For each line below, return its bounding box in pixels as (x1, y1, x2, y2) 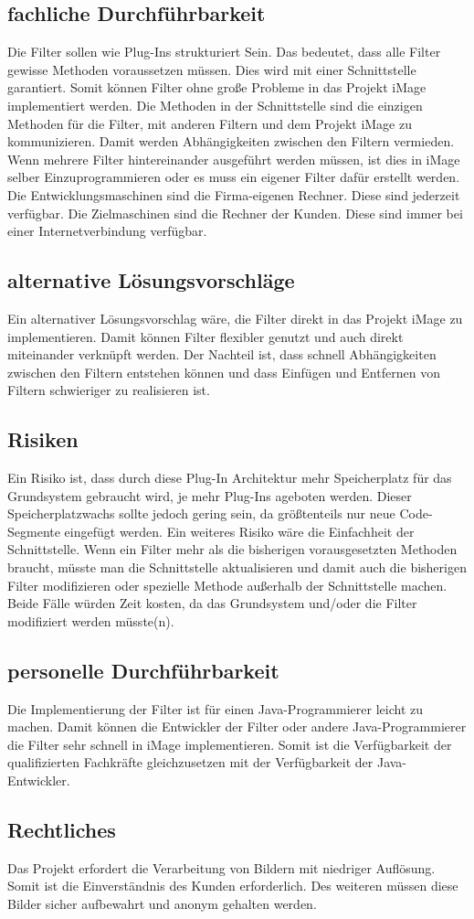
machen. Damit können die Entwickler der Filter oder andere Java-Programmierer (7, 717, 467, 736)
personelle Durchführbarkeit (7, 656, 279, 684)
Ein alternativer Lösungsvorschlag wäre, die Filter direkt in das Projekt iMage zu (7, 308, 463, 327)
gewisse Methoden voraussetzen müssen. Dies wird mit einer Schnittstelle (7, 59, 416, 79)
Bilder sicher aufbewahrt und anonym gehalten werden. (7, 894, 317, 914)
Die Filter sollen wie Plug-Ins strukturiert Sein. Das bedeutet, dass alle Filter (7, 42, 441, 61)
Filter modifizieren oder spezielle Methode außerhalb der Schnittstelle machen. (7, 575, 448, 594)
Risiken (7, 425, 79, 454)
